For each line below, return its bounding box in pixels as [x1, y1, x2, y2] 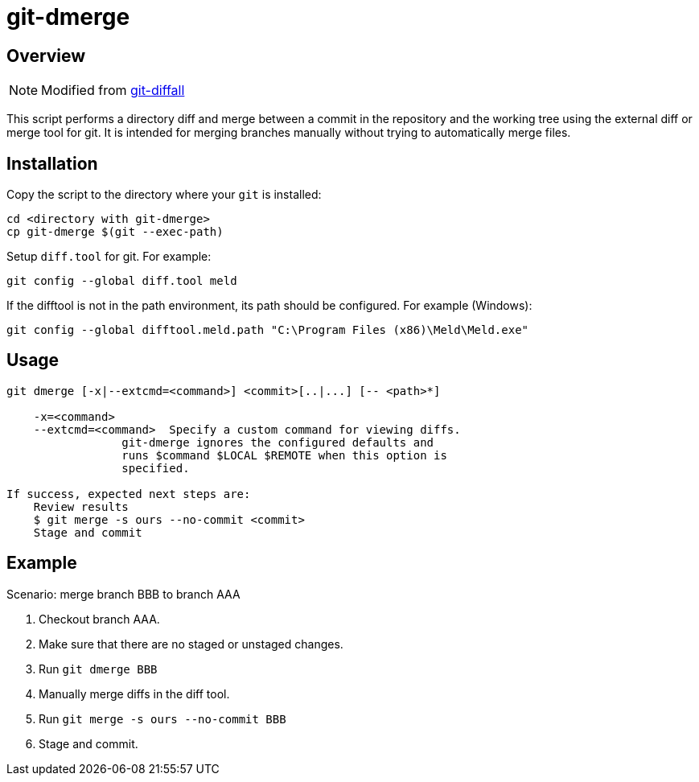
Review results [33, 500, 129, 513]
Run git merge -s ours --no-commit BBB [39, 711, 286, 726]
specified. [121, 461, 190, 475]
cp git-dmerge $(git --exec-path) [6, 225, 224, 239]
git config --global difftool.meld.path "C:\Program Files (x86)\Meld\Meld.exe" [6, 323, 529, 337]
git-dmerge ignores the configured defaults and [121, 435, 434, 449]
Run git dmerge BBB [39, 661, 158, 676]
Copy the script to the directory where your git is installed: [6, 187, 322, 202]
